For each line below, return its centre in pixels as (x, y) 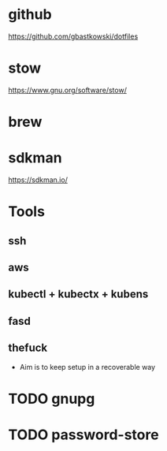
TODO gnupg (52, 399)
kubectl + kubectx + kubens (78, 294)
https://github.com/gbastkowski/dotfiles (73, 36)
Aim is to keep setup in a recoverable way (87, 367)
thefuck (28, 348)
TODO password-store (83, 434)
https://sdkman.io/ (38, 180)
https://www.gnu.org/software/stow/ (68, 90)
